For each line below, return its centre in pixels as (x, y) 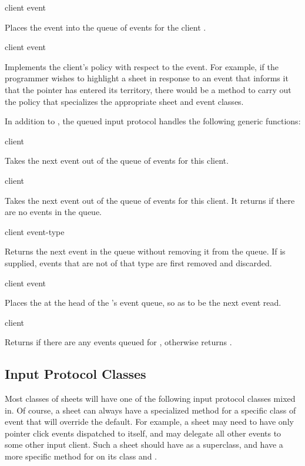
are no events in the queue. (53, 212)
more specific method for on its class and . (81, 456)
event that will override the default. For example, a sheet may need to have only (149, 422)
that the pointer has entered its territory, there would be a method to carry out (148, 89)
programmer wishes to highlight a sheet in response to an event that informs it (147, 78)
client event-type (35, 231)
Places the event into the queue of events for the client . (105, 27)
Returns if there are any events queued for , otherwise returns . (118, 342)
